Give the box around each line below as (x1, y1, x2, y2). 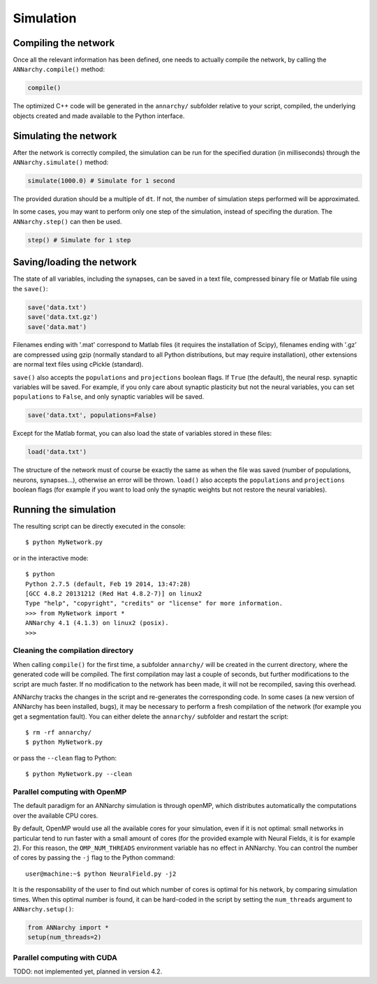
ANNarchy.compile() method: (13, 65, 105, 73)
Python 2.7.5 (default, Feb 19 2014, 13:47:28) (25, 580, 191, 588)
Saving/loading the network (13, 256, 138, 268)
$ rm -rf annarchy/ (25, 728, 92, 737)
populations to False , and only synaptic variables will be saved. (13, 392, 205, 401)
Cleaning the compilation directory (13, 646, 134, 656)
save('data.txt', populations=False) (27, 411, 157, 419)
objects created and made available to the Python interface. (13, 112, 185, 120)
